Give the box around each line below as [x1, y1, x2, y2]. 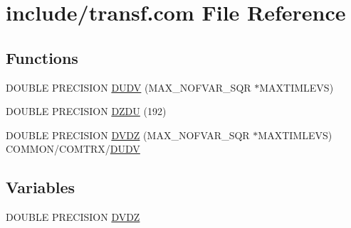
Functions [6, 46, 78, 68]
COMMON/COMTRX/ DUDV [6, 141, 140, 156]
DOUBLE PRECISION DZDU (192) [6, 104, 167, 119]
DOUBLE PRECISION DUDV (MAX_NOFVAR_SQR [6, 80, 251, 94]
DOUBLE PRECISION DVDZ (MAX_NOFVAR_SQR [6, 127, 250, 142]
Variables [6, 176, 75, 198]
